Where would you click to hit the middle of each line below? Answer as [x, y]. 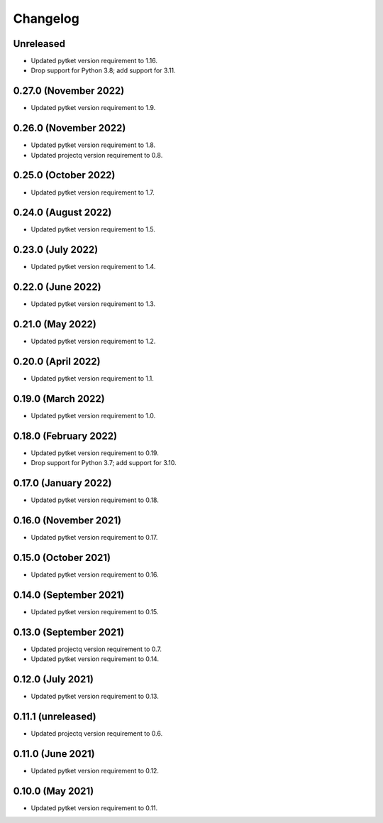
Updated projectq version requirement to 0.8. [97, 155]
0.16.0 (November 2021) [67, 521]
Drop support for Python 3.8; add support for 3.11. [104, 70]
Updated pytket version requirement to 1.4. [93, 267]
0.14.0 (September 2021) [69, 595]
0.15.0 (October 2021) [62, 557]
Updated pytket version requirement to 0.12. [95, 770]
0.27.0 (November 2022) [69, 91]
